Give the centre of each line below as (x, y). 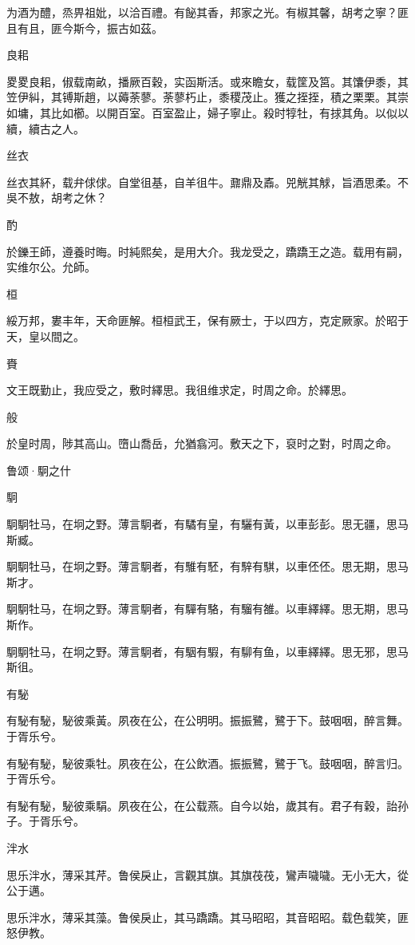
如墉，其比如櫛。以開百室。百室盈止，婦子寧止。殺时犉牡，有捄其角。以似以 (207, 112)
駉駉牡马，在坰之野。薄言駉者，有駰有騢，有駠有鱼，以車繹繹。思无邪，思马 (207, 651)
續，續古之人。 (45, 128)
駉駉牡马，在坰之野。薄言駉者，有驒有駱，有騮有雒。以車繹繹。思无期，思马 (207, 609)
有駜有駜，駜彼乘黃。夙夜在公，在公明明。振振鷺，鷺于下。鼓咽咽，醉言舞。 (207, 720)
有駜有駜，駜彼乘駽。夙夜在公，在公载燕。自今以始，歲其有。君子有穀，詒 (202, 805)
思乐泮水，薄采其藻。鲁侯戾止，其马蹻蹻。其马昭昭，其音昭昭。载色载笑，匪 (207, 917)
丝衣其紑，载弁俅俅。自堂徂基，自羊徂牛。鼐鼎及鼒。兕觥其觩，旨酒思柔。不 (207, 182)
